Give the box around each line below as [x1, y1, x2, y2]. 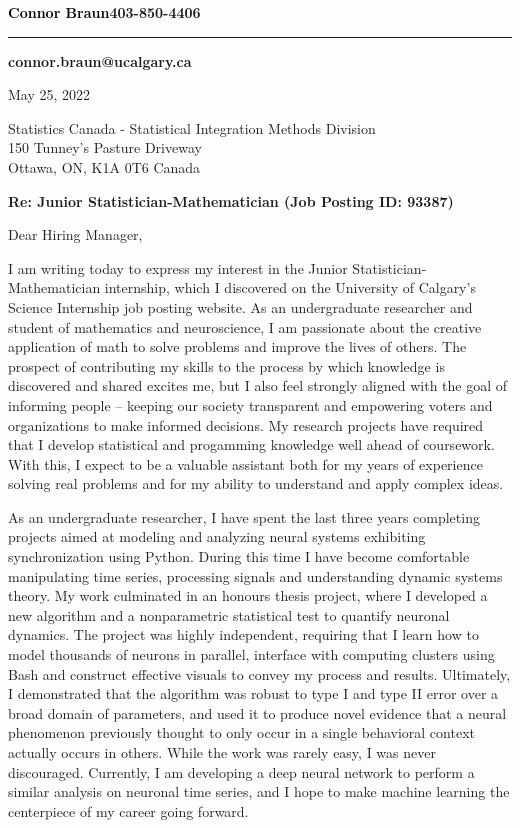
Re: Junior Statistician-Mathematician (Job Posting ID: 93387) [8, 190, 454, 211]
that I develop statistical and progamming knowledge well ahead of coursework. [8, 434, 495, 455]
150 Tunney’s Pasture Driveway [8, 137, 202, 158]
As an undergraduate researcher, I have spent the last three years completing [8, 506, 480, 527]
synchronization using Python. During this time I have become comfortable [8, 546, 470, 567]
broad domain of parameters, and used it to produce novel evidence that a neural [8, 702, 507, 723]
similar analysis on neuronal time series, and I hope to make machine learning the [8, 781, 510, 802]
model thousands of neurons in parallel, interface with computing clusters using [8, 644, 495, 665]
